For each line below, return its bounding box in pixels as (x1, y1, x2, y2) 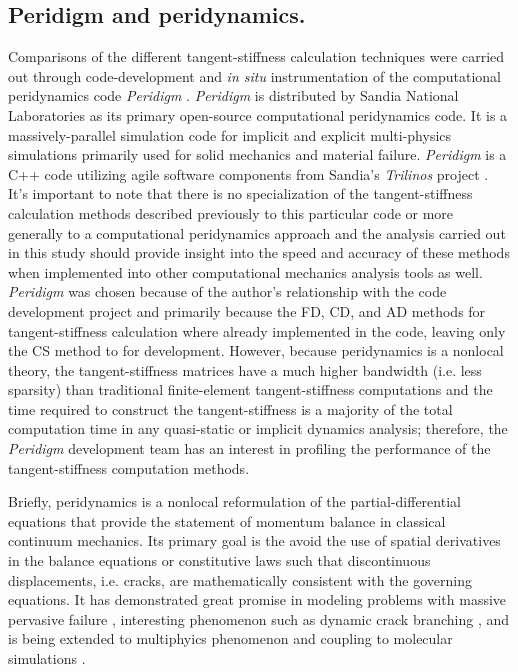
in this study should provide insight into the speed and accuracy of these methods (8, 242, 510, 263)
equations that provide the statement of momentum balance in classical (8, 510, 446, 531)
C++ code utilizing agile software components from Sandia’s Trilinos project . (8, 163, 489, 184)
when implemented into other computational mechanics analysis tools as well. (8, 261, 483, 282)
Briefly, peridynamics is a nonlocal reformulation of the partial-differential (8, 491, 461, 512)
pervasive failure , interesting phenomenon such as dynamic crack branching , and (8, 608, 510, 629)
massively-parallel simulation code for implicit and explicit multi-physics (8, 124, 452, 145)
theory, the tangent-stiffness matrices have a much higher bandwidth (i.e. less (8, 359, 482, 380)
